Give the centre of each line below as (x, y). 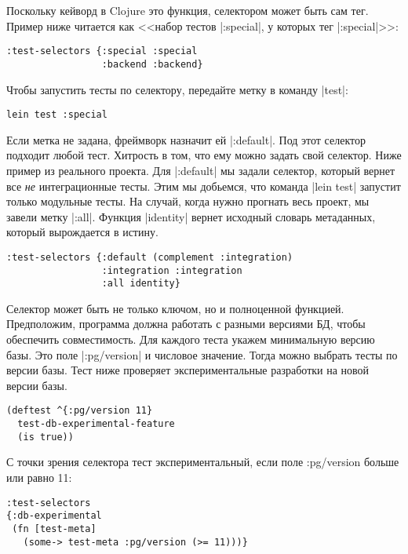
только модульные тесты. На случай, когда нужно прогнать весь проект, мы (188, 201)
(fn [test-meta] (54, 528)
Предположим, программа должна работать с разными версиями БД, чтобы (186, 324)
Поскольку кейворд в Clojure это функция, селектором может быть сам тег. (188, 10)
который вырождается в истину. (82, 232)
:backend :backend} (152, 64)
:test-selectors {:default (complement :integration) (150, 257)
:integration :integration (172, 270)
